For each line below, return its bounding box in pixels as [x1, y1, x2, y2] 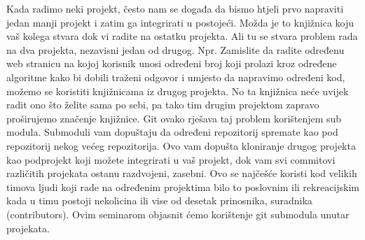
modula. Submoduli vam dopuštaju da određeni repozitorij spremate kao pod [6, 125, 338, 139]
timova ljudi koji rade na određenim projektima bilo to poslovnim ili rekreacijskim [6, 179, 360, 194]
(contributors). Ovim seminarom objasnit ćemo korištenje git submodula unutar [6, 206, 350, 221]
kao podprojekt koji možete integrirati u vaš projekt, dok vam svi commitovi [6, 152, 336, 167]
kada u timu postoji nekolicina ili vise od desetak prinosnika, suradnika [6, 193, 312, 208]
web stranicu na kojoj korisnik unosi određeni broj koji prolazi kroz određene [6, 56, 337, 71]
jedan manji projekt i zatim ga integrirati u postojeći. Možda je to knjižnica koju [6, 15, 354, 29]
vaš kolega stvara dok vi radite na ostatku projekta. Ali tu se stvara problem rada [6, 29, 358, 43]
